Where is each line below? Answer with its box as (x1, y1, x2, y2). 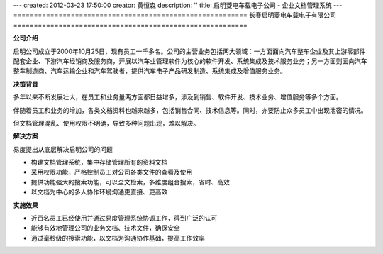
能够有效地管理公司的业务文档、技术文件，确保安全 (30, 223, 180, 232)
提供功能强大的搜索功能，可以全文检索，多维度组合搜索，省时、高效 (30, 177, 230, 186)
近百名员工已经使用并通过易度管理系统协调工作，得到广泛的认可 (30, 214, 218, 223)
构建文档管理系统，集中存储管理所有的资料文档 (30, 158, 168, 167)
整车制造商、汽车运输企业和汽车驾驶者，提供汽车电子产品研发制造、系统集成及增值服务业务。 (13, 67, 287, 75)
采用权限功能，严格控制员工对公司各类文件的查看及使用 (30, 167, 193, 177)
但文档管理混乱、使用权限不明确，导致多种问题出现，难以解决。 (13, 118, 200, 127)
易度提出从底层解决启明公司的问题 (13, 145, 113, 153)
